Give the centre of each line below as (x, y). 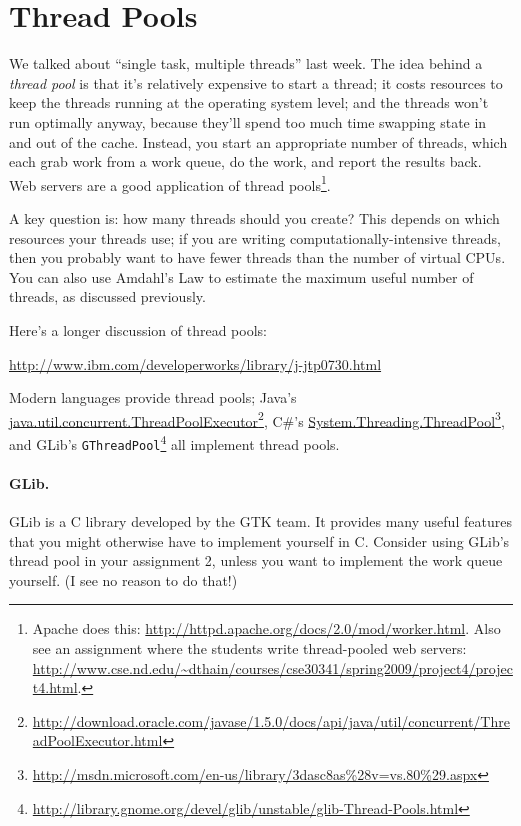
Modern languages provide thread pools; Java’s (153, 397)
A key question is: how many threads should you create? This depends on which (254, 217)
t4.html (55, 687)
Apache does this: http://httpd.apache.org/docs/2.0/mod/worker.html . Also (266, 628)
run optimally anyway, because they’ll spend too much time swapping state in (248, 121)
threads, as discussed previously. (107, 296)
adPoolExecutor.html (97, 740)
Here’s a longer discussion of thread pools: (138, 329)
